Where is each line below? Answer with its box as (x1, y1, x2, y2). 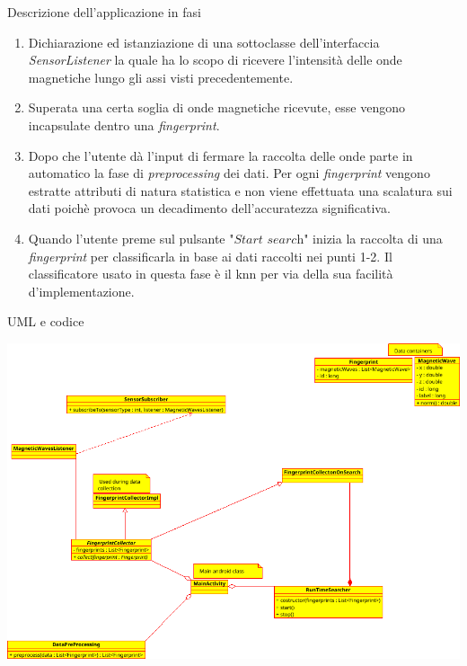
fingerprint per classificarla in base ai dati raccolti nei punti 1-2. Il (28, 246, 392, 265)
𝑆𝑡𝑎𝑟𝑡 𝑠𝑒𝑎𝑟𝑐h (233, 233, 304, 246)
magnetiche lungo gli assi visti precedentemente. (28, 67, 294, 86)
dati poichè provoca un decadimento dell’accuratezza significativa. (28, 199, 391, 218)
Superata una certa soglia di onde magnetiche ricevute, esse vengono (28, 98, 405, 117)
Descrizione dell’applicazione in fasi (7, 3, 201, 21)
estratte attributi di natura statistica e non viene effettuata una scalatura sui (28, 181, 453, 200)
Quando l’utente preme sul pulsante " (28, 228, 234, 247)
